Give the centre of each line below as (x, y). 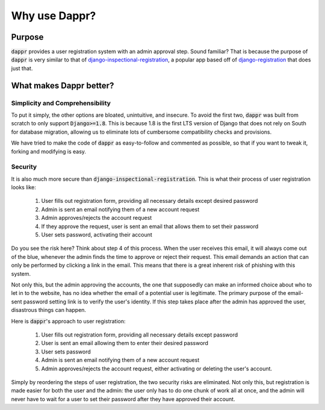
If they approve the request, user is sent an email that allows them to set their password (150, 226)
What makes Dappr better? (63, 85)
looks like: (23, 187)
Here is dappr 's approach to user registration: (68, 321)
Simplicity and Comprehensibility (61, 103)
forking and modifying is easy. (49, 151)
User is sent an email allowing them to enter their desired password (125, 343)
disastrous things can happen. (49, 310)
